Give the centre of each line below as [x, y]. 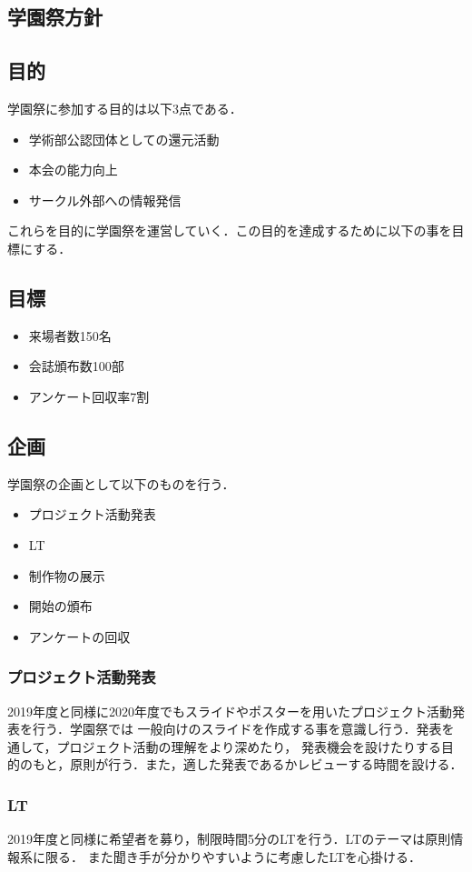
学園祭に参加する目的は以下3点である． [125, 108]
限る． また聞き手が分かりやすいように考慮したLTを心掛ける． [233, 856]
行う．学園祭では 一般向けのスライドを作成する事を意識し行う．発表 [237, 729]
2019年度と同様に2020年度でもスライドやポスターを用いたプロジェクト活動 [230, 711]
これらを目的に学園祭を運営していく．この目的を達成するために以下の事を [230, 231]
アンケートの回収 [79, 636]
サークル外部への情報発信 [105, 200]
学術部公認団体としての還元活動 [124, 139]
